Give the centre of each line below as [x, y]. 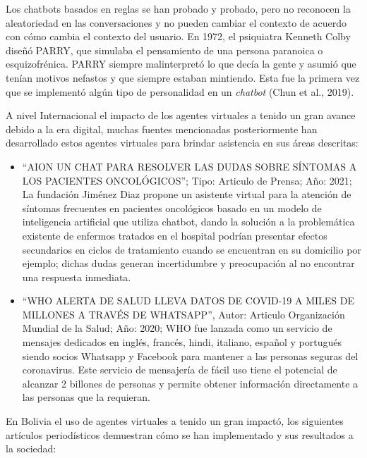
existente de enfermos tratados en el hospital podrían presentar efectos [175, 235]
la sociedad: [31, 448]
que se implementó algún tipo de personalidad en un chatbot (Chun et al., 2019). [180, 91]
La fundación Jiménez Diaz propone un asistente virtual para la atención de [187, 194]
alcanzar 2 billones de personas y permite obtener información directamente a [190, 383]
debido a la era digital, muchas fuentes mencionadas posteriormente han [162, 129]
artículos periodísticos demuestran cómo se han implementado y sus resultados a [180, 434]
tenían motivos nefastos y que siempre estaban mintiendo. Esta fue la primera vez [183, 77]
